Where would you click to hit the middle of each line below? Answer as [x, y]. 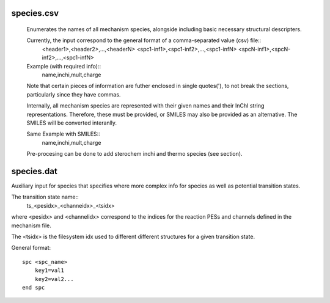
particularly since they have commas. [74, 94]
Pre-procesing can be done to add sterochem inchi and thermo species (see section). [134, 154]
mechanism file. [31, 225]
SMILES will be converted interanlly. [72, 123]
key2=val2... [54, 279]
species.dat [34, 171]
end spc [34, 287]
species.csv [35, 13]
